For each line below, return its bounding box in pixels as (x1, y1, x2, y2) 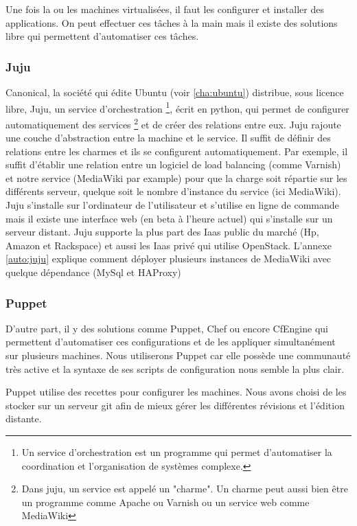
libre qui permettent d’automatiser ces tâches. (5, 29, 199, 43)
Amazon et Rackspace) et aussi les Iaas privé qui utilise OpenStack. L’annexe (5, 238, 332, 252)
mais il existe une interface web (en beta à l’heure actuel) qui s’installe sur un (5, 211, 333, 225)
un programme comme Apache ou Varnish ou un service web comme (21, 494, 310, 509)
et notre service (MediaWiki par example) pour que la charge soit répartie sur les (5, 170, 347, 185)
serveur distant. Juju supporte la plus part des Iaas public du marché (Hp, (5, 225, 319, 239)
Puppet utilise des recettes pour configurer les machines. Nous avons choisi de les (5, 385, 347, 399)
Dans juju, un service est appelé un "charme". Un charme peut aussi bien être (21, 481, 348, 496)
